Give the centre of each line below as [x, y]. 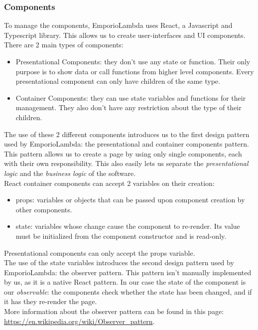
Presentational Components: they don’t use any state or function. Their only [133, 61]
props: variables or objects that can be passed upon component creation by [130, 200]
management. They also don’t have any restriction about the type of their [129, 107]
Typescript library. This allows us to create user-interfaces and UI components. [125, 35]
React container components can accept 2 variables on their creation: [109, 183]
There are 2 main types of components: [64, 45]
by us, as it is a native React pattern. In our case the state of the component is [125, 282]
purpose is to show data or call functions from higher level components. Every [135, 71]
